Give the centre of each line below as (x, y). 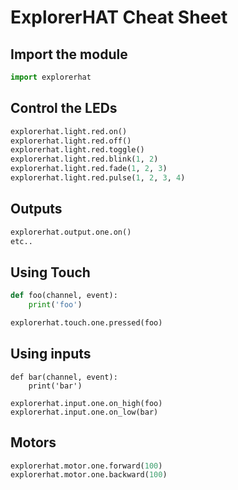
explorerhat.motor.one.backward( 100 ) (89, 475)
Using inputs (51, 354)
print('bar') (55, 386)
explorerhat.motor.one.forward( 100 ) (86, 466)
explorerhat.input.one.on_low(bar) (84, 412)
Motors (33, 442)
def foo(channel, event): (64, 296)
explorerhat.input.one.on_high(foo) (86, 403)
